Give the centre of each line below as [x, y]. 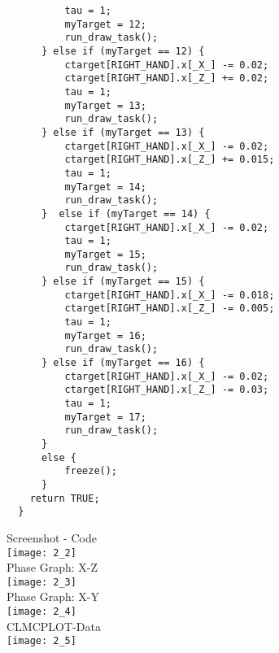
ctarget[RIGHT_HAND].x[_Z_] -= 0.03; [167, 390]
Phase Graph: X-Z [52, 567]
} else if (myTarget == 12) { [123, 51]
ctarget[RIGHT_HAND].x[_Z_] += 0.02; [167, 78]
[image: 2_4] [41, 612]
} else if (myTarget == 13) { [123, 132]
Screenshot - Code [52, 537]
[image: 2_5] [41, 641]
